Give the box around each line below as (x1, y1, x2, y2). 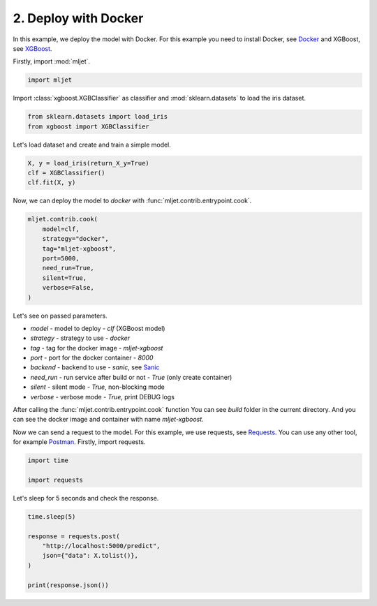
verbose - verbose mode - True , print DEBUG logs (30, 392, 175, 401)
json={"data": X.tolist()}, (42, 552, 139, 560)
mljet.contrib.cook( (27, 215, 98, 223)
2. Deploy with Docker (13, 10, 144, 26)
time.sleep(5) (27, 512, 76, 520)
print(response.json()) (27, 581, 110, 589)
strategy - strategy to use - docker (30, 334, 131, 342)
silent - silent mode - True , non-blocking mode (30, 383, 165, 391)
